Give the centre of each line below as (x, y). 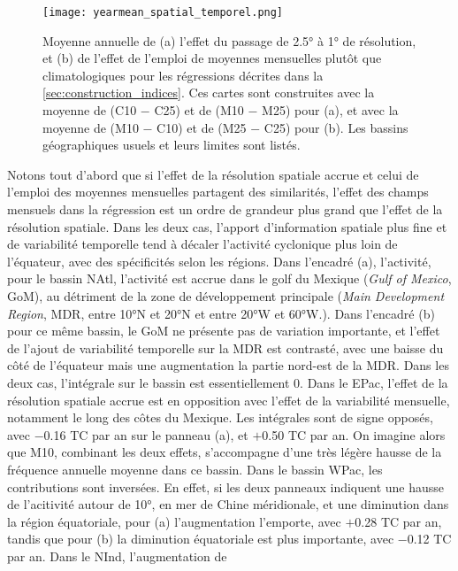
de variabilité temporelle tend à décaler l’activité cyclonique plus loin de (202, 244)
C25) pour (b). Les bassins (336, 127)
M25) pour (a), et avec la (330, 110)
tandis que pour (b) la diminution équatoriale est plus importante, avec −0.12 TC (229, 539)
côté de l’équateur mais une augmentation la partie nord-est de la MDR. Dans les (228, 365)
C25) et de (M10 (199, 110)
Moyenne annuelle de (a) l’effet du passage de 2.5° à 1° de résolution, (229, 40)
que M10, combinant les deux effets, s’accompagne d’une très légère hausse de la (225, 452)
